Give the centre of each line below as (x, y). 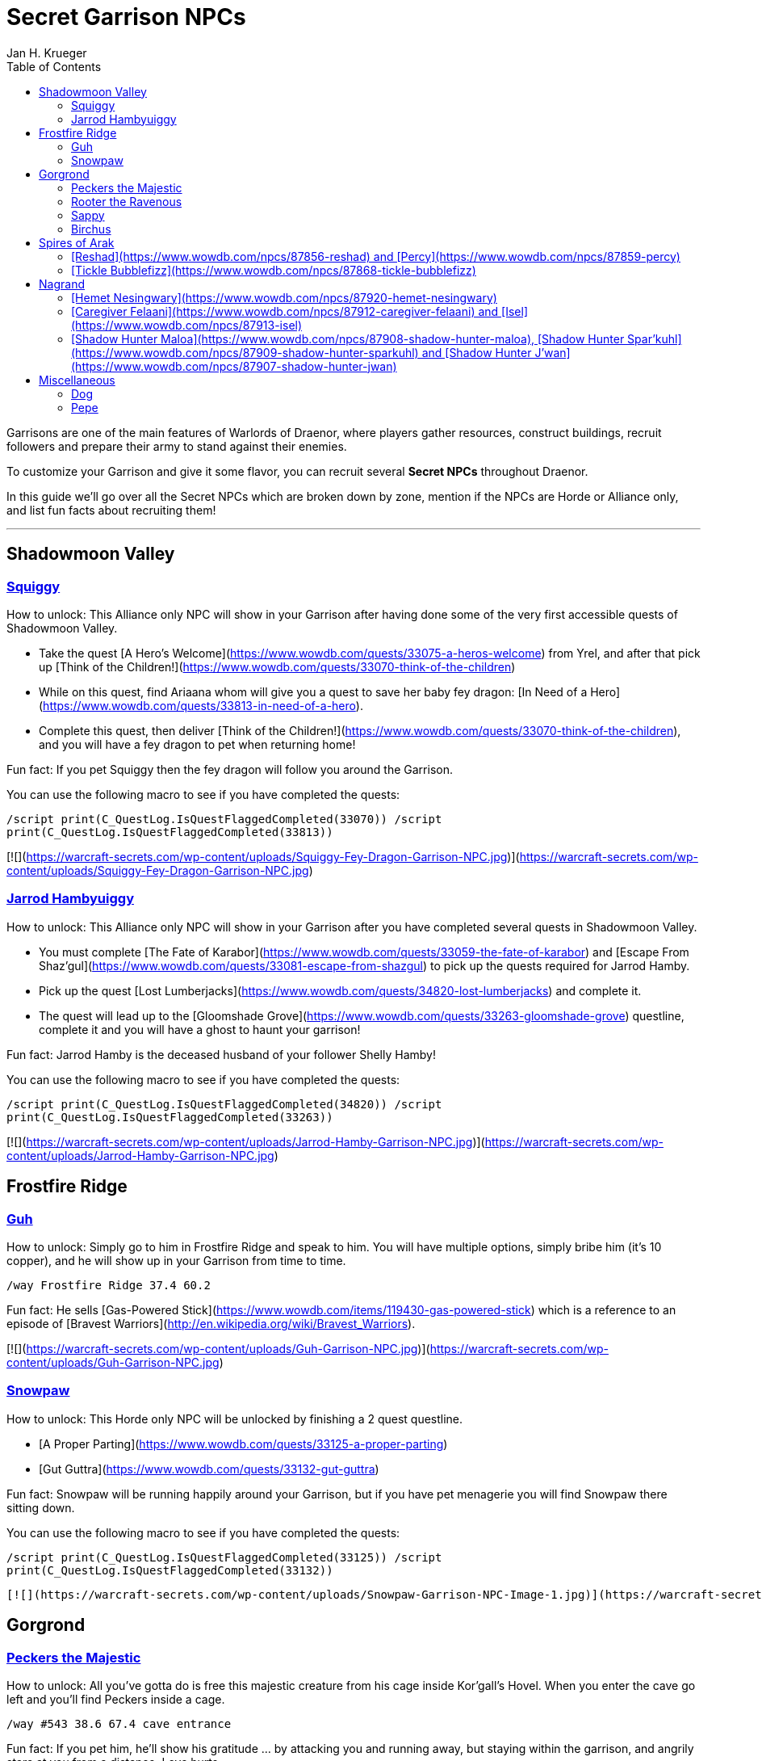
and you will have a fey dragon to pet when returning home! (197, 744)
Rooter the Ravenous (127, 201)
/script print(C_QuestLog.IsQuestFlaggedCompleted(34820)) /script (224, 1104)
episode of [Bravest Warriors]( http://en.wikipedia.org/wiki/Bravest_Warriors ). (211, 1323)
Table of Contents (54, 66)
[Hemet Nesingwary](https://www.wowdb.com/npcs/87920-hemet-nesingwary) (284, 297)
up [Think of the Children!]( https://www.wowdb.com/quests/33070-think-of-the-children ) (277, 666)
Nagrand (62, 284)
